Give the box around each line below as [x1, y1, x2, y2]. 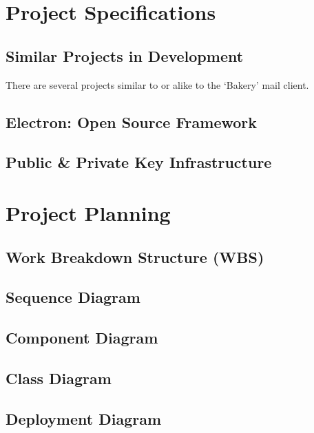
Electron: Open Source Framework [6, 111, 258, 132]
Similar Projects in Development [6, 45, 244, 66]
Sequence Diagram [6, 286, 140, 308]
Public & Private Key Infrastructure [6, 151, 272, 173]
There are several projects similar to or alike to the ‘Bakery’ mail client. [6, 77, 309, 92]
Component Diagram [6, 327, 158, 348]
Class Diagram [6, 367, 112, 388]
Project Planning [6, 198, 171, 226]
